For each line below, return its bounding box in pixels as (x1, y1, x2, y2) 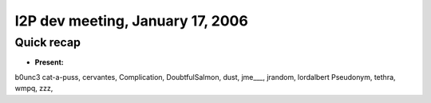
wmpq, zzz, (14, 84, 53, 93)
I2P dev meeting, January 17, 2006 (14, 12, 249, 30)
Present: (34, 57, 64, 67)
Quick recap (14, 35, 81, 50)
